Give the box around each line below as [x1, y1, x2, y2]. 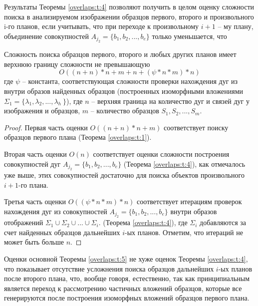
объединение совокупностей [4, 30, 89, 41]
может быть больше [4, 237, 64, 247]
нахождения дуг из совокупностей [4, 206, 107, 216]
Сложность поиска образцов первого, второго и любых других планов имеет [4, 49, 237, 59]
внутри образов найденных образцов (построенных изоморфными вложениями [4, 85, 244, 96]
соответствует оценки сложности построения [93, 148, 230, 159]
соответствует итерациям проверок [137, 196, 242, 207]
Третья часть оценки [4, 196, 66, 207]
